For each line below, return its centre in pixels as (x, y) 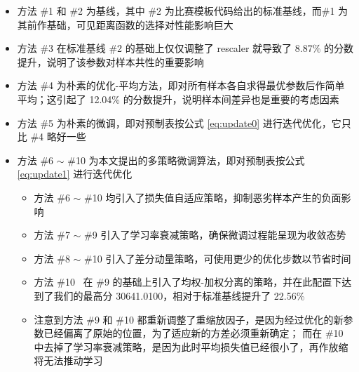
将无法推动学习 (68, 360)
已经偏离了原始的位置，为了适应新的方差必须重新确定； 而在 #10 (194, 333)
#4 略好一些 (58, 137)
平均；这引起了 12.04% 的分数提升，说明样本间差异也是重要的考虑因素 (178, 99)
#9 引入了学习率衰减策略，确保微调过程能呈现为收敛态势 (215, 235)
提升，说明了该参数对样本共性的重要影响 (110, 61)
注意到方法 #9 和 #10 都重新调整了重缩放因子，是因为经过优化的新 (189, 319)
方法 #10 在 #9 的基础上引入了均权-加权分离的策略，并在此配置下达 (193, 282)
